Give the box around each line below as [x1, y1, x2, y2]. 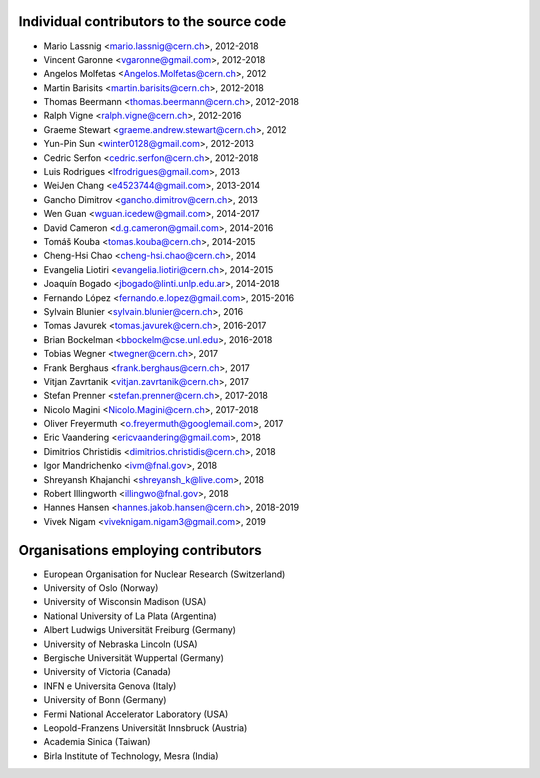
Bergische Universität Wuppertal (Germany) [43, 652, 225, 664]
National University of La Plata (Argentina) [43, 610, 217, 622]
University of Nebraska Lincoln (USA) [43, 638, 199, 650]
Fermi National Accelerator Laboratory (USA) [43, 708, 229, 720]
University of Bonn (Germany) [43, 694, 167, 706]
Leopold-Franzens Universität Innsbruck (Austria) [43, 722, 248, 734]
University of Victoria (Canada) [43, 666, 172, 678]
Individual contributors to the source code [18, 13, 287, 30]
